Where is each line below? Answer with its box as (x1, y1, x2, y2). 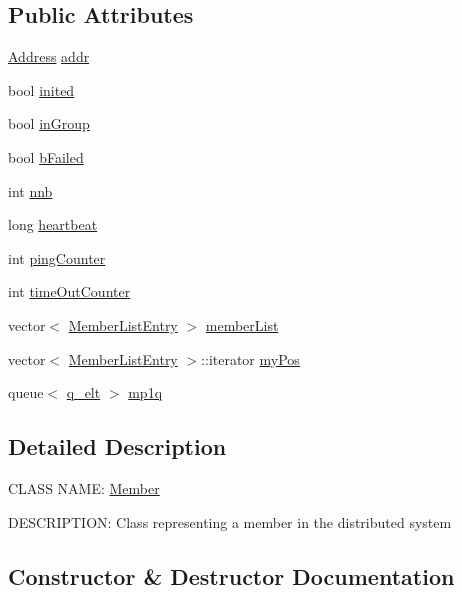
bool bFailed (8, 146, 84, 167)
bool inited (8, 79, 75, 100)
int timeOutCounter (8, 281, 131, 302)
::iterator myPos (201, 348, 300, 369)
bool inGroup (8, 113, 90, 134)
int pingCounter (8, 247, 106, 268)
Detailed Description (8, 431, 227, 462)
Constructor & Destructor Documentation (8, 560, 455, 591)
